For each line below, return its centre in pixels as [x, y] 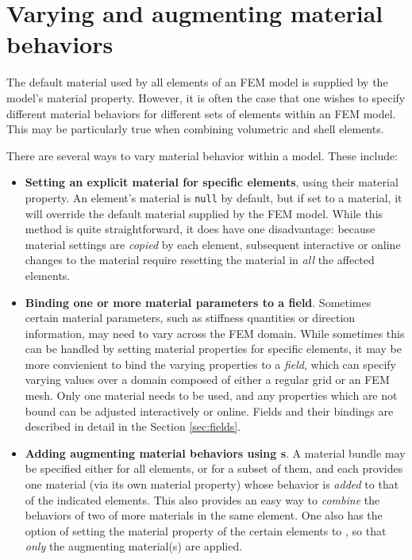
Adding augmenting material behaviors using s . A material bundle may [215, 453]
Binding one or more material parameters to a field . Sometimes [198, 302]
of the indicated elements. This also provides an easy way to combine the [202, 499]
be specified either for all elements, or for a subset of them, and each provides [214, 468]
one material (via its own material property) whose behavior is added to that [212, 484]
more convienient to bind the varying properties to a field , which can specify [210, 364]
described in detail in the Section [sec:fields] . [133, 426]
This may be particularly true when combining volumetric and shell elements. [195, 129]
